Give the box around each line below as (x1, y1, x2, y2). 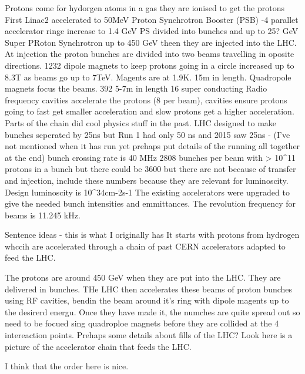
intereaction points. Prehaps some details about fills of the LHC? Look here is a (5, 329, 293, 341)
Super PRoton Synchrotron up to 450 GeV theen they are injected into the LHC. (5, 36, 297, 48)
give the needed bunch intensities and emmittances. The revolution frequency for (5, 197, 296, 210)
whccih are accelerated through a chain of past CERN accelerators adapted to (5, 240, 286, 252)
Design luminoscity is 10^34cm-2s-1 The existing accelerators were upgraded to (5, 186, 290, 198)
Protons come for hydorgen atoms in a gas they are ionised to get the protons (5, 2, 284, 14)
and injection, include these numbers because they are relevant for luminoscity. (5, 174, 289, 186)
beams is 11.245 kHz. (5, 208, 81, 221)
